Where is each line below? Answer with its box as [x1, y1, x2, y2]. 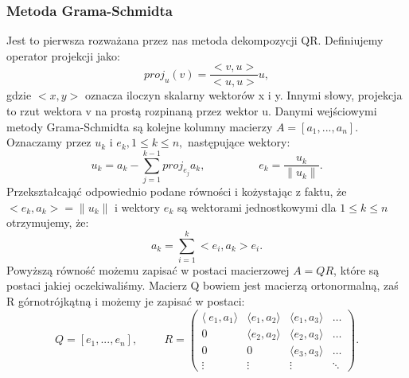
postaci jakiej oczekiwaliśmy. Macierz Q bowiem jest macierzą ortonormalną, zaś [6, 277, 399, 294]
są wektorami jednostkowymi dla [177, 198, 337, 215]
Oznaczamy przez [6, 134, 92, 150]
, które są [333, 261, 380, 278]
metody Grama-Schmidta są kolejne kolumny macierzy [6, 118, 273, 134]
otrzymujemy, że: [6, 214, 89, 231]
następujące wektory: [187, 134, 290, 150]
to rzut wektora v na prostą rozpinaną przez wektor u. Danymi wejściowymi [6, 103, 377, 119]
